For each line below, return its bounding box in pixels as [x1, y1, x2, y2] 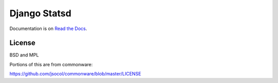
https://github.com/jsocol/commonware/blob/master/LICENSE [9, 71, 142, 77]
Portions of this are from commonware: [9, 61, 93, 67]
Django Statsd [9, 8, 72, 19]
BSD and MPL [9, 52, 39, 58]
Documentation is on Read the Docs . [9, 25, 88, 32]
